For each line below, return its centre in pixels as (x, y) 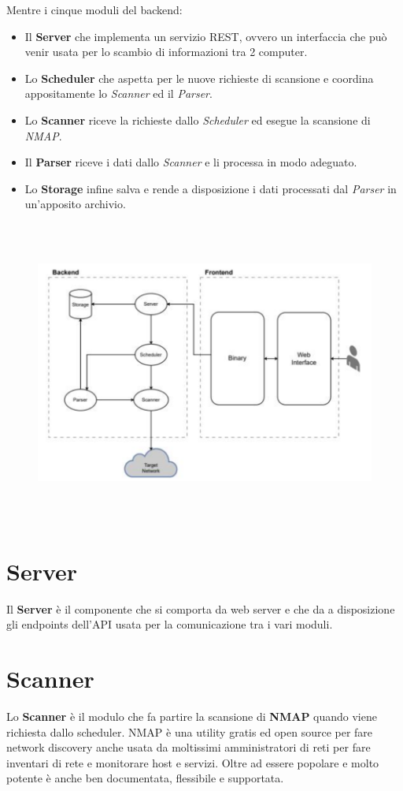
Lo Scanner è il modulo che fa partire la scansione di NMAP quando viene (192, 716)
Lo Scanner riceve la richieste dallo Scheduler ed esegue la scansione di (198, 119)
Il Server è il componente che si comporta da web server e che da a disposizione (201, 608)
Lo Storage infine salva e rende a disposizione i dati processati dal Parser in (211, 188)
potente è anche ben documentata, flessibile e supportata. (145, 778)
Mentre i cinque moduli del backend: (94, 9)
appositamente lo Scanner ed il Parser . (118, 93)
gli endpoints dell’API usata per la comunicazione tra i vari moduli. (170, 624)
